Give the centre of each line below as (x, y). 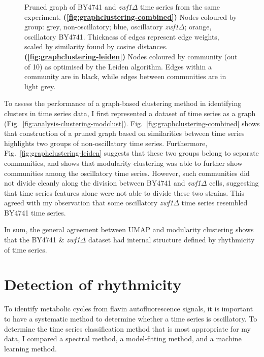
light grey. (40, 86)
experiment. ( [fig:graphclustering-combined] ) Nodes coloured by (131, 16)
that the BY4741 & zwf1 (42, 240)
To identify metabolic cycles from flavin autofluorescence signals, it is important (129, 309)
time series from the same (180, 7)
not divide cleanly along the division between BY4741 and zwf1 (103, 183)
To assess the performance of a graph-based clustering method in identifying (123, 103)
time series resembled (214, 203)
